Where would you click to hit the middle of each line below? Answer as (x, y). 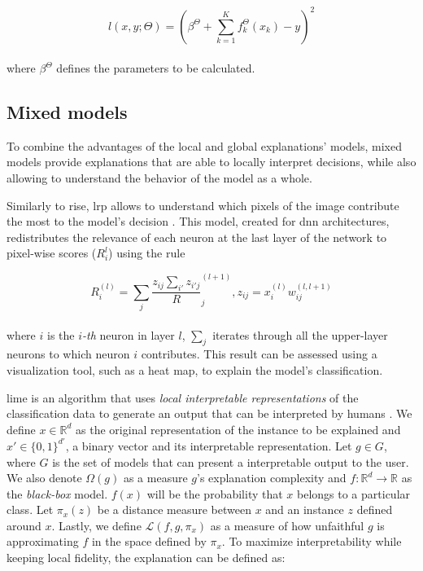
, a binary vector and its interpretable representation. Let (209, 445)
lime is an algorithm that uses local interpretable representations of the (183, 397)
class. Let (30, 510)
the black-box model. (57, 493)
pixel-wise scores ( (52, 253)
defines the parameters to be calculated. (156, 68)
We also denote (44, 478)
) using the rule (147, 253)
